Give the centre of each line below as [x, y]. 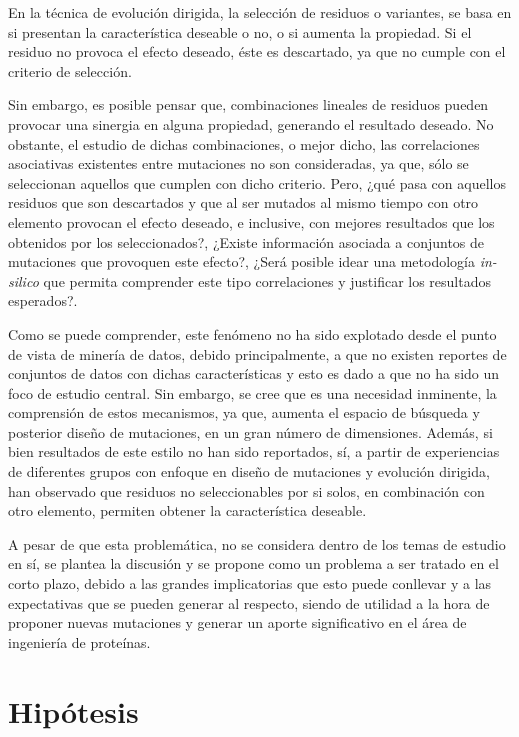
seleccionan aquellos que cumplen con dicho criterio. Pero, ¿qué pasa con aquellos [257, 182]
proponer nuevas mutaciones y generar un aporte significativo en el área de [237, 622]
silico [23, 280]
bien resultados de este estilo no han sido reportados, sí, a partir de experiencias [254, 451]
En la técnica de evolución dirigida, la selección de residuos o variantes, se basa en [260, 12]
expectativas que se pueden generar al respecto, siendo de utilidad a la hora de [249, 602]
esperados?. [43, 300]
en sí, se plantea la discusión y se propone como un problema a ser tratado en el [253, 563]
